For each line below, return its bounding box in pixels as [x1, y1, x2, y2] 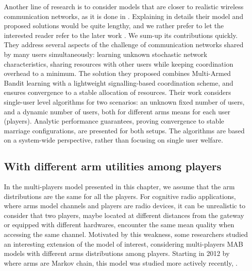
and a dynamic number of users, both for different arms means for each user [4, 106, 231, 116]
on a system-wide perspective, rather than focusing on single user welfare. [4, 135, 223, 145]
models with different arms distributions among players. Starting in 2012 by [4, 248, 230, 258]
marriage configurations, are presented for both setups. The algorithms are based [4, 125, 245, 135]
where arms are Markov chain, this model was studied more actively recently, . [4, 257, 238, 268]
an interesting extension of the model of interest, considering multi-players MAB [4, 238, 243, 249]
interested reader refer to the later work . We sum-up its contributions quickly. [4, 30, 238, 40]
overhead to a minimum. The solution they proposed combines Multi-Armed [4, 68, 231, 78]
